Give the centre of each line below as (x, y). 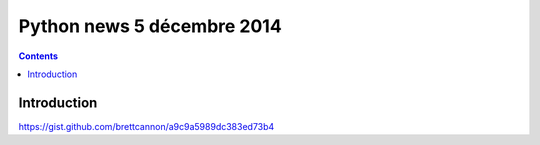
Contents (38, 56)
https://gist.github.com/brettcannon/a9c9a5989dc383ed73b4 (146, 126)
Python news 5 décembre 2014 (150, 26)
